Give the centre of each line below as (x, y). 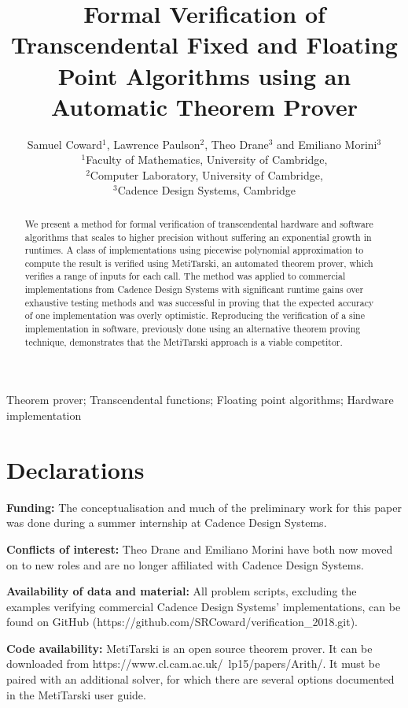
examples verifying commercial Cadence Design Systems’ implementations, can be (204, 606)
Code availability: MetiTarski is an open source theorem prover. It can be (189, 648)
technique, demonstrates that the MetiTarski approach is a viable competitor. (184, 341)
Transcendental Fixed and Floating (204, 44)
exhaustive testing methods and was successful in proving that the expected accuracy (199, 302)
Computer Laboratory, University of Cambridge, (206, 174)
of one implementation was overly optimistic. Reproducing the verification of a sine (195, 315)
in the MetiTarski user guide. (76, 694)
